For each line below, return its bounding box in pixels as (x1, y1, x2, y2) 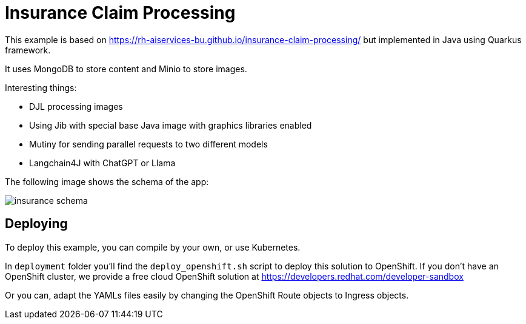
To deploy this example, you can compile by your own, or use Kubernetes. (5, 241, 301, 252)
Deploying (5, 216, 68, 232)
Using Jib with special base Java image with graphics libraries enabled (29, 120, 312, 130)
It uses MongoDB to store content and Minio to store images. (5, 63, 247, 74)
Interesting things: (5, 82, 77, 93)
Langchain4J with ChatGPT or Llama (29, 157, 176, 168)
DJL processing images (29, 101, 123, 112)
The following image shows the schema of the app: (5, 176, 209, 187)
